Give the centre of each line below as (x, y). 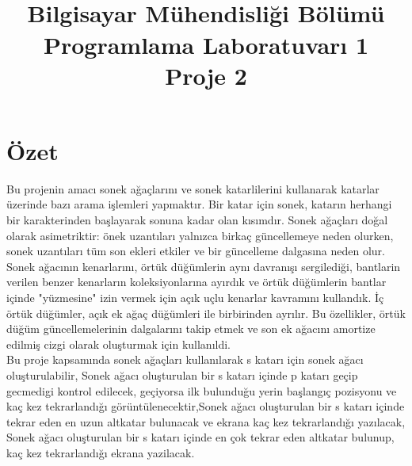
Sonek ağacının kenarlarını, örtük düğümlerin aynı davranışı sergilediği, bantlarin (204, 266)
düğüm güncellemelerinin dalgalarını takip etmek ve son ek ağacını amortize (191, 328)
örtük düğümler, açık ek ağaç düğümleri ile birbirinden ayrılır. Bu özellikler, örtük (206, 313)
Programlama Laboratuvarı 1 (206, 44)
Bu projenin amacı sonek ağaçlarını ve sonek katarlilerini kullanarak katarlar (193, 188)
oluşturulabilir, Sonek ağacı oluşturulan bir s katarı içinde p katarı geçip (182, 375)
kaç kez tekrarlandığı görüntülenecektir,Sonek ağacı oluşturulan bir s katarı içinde (206, 406)
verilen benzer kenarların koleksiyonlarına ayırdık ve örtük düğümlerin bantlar (196, 282)
